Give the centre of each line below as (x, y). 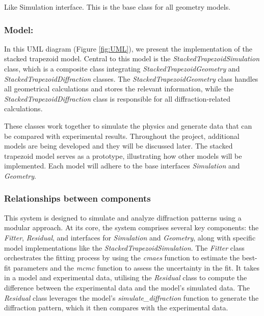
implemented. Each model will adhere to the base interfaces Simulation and (122, 166)
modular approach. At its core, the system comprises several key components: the (131, 227)
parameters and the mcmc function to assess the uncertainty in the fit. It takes (136, 267)
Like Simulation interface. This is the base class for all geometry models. (117, 7)
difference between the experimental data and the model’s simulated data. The (127, 287)
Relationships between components (77, 198)
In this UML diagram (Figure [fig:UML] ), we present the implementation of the (128, 48)
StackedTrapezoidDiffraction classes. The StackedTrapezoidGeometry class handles (131, 78)
